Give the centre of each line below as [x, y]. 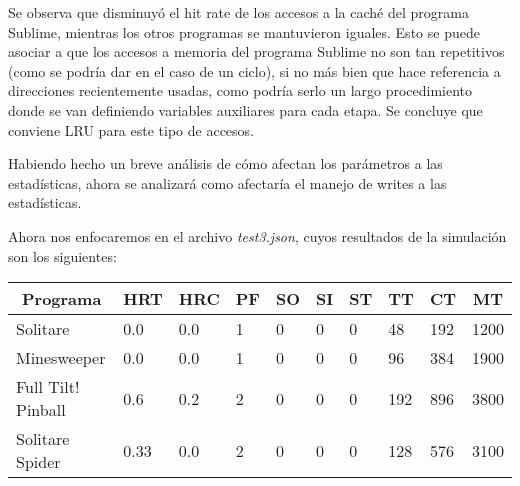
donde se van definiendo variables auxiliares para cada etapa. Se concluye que [245, 109]
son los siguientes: [62, 255]
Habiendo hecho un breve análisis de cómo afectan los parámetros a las [225, 163]
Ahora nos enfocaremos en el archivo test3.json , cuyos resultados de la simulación [257, 235]
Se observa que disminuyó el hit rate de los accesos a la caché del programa [238, 12]
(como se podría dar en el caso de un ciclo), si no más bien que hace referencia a [254, 70]
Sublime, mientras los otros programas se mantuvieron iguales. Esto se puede [244, 31]
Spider [38, 462]
